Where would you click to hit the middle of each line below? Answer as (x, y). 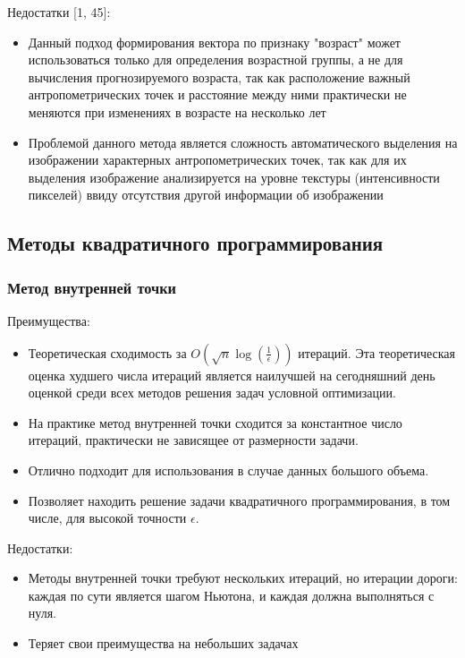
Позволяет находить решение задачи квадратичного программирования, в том (239, 500)
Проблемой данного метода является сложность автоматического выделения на (243, 142)
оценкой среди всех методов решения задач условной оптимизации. (212, 393)
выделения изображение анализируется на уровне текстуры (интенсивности (234, 177)
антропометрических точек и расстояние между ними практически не (217, 94)
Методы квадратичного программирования (195, 243)
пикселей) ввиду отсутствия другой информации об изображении (206, 195)
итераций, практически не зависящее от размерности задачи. (193, 440)
